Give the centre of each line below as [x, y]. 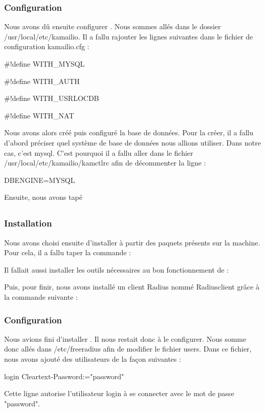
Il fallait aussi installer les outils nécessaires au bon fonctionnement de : [116, 269]
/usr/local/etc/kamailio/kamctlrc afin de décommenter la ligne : [105, 163]
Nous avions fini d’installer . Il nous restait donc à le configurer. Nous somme [125, 338]
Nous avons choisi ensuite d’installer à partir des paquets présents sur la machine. [132, 242]
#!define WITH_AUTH [42, 81]
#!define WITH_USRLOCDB [52, 98]
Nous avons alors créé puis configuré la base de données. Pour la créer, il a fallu [129, 132]
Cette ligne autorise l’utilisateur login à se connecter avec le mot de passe [119, 393]
